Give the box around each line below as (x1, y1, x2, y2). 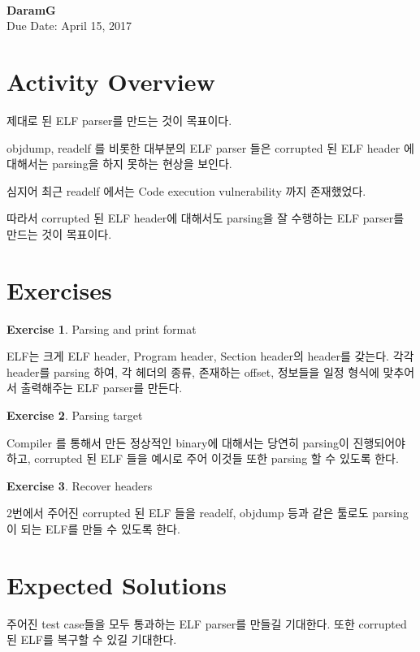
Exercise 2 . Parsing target (6, 406, 143, 423)
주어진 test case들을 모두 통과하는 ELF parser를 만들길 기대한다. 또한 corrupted (6, 615, 407, 632)
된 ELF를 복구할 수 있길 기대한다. (6, 631, 177, 648)
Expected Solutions (6, 568, 227, 601)
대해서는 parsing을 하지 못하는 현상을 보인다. (6, 155, 232, 172)
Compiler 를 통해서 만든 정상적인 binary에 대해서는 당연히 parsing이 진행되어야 (6, 434, 405, 451)
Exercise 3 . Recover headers (6, 477, 153, 494)
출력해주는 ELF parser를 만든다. (20, 379, 183, 396)
